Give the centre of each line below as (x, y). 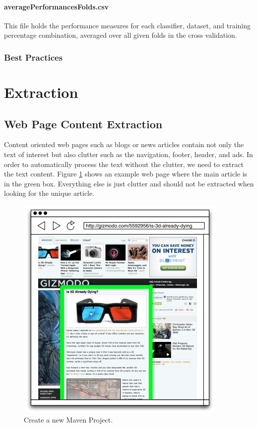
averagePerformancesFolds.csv (57, 6)
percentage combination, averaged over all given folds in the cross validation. (121, 35)
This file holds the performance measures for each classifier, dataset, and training (127, 25)
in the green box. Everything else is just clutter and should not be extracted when (129, 183)
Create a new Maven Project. (68, 419)
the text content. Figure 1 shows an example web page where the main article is (126, 174)
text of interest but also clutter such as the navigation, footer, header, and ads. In (129, 154)
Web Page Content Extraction (83, 124)
